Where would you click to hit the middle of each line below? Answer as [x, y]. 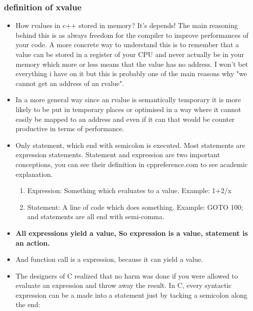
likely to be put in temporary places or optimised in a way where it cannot [128, 109]
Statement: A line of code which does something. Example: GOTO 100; [135, 207]
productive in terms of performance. [70, 128]
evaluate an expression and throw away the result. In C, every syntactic [124, 285]
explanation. [34, 174]
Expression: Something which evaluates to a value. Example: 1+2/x [129, 190]
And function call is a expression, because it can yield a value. [109, 259]
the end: [28, 304]
